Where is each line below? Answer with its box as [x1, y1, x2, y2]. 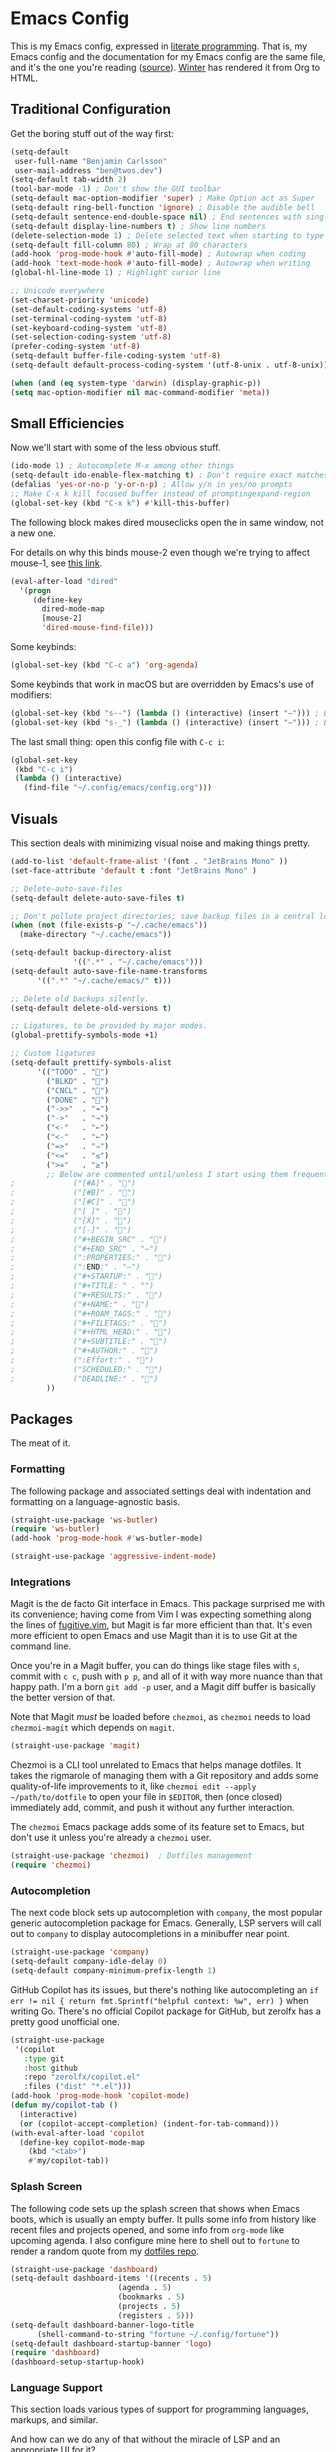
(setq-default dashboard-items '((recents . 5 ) [10, 2273, 213, 2284]
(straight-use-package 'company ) [10, 1947, 150, 1957]
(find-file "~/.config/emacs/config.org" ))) [23, 783, 213, 793]
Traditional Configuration [10, 101, 172, 118]
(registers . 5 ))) [117, 2310, 195, 2321]
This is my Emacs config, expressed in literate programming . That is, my [10, 40, 308, 52]
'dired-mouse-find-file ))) [41, 623, 155, 633]
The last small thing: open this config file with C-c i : [10, 735, 225, 747]
